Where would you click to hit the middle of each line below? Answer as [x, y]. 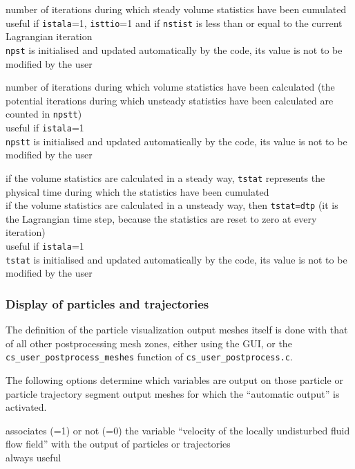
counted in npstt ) [44, 114]
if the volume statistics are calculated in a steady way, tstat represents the [165, 177]
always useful [33, 457]
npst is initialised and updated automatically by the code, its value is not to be [174, 49]
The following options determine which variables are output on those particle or [174, 379]
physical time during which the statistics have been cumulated [137, 191]
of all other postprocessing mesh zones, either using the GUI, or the [149, 343]
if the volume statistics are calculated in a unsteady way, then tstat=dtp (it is [172, 205]
